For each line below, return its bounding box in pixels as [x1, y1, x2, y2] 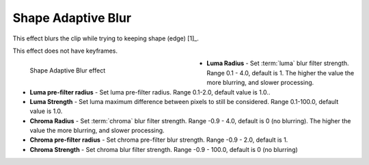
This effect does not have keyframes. [12, 47, 118, 55]
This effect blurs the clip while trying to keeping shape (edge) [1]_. [12, 34, 200, 42]
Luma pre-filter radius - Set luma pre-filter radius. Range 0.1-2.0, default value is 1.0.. [29, 88, 271, 96]
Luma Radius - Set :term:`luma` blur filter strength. [206, 59, 349, 68]
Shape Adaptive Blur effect [29, 66, 106, 75]
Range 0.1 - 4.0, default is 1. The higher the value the [206, 68, 355, 77]
